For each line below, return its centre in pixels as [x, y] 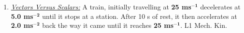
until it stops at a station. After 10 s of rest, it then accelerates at [140, 16]
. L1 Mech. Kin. [204, 25]
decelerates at [220, 7]
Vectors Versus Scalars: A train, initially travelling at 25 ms [101, 7]
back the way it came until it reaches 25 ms [108, 25]
